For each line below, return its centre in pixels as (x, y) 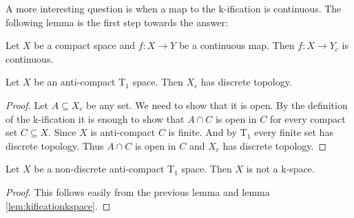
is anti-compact (123, 132)
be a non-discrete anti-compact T (104, 169)
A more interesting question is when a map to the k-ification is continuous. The (174, 8)
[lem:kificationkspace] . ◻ (58, 205)
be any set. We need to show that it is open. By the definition (217, 105)
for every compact (308, 118)
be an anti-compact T (80, 82)
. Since (62, 132)
